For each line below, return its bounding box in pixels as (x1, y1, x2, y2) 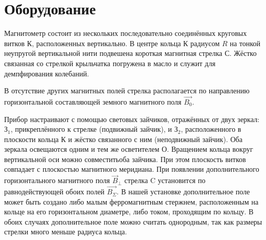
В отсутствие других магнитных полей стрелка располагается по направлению (4, 85, 250, 96)
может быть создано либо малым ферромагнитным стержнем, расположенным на (4, 196, 259, 207)
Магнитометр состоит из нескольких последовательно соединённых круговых (4, 28, 247, 38)
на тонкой (229, 37, 261, 48)
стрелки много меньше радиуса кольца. (4, 226, 127, 237)
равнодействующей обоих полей (4, 186, 105, 197)
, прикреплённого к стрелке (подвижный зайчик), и (10, 124, 172, 134)
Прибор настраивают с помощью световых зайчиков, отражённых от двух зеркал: (4, 113, 260, 124)
